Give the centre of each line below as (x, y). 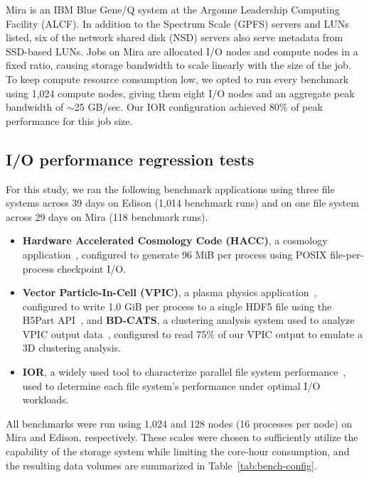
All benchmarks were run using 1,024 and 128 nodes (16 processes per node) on (179, 423)
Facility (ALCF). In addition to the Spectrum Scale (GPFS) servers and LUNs (177, 23)
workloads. (46, 400)
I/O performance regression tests (130, 159)
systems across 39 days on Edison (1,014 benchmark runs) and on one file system (182, 203)
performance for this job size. (69, 120)
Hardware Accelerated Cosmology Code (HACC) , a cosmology (175, 240)
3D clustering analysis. (71, 348)
